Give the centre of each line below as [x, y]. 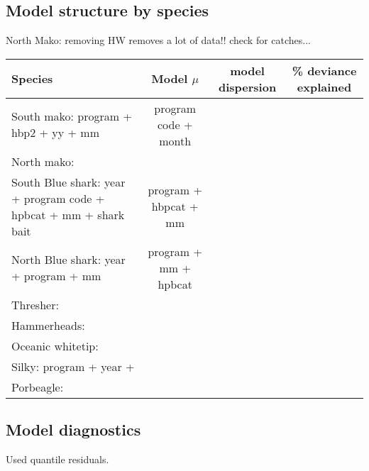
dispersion [247, 87]
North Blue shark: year [68, 260]
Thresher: [35, 304]
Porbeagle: [38, 387]
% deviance [324, 70]
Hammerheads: [48, 325]
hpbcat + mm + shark [68, 214]
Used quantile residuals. [57, 459]
